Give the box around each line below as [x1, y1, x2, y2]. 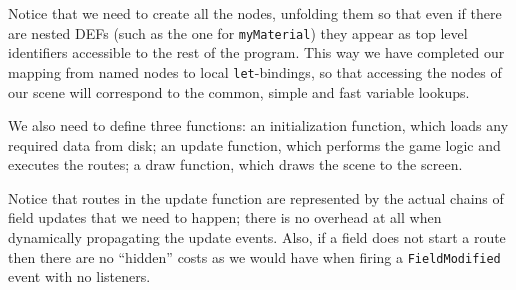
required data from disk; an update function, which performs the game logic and [8, 134, 501, 155]
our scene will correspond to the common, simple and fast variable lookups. [8, 81, 470, 102]
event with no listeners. [8, 266, 151, 287]
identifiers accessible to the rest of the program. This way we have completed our [8, 42, 505, 63]
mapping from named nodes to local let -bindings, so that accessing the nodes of [8, 61, 502, 82]
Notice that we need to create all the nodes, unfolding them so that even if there [8, 3, 502, 23]
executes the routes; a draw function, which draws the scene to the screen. [8, 154, 463, 175]
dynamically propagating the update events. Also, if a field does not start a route [8, 227, 506, 248]
